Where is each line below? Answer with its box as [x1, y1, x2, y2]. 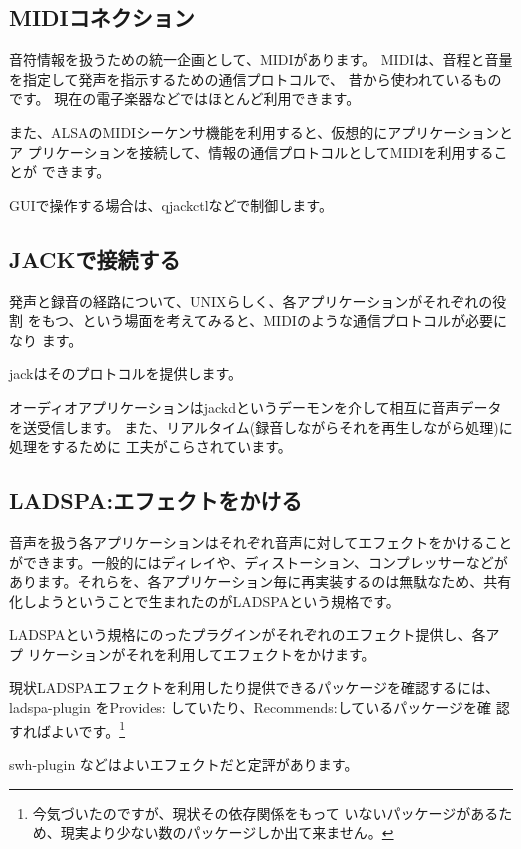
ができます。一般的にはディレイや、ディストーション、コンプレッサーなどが [9, 551, 508, 572]
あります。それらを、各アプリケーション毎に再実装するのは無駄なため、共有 [9, 571, 512, 592]
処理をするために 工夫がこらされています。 [9, 436, 292, 457]
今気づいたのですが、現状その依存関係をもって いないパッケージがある [32, 802, 499, 823]
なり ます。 [9, 329, 83, 350]
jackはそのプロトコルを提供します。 [9, 363, 243, 384]
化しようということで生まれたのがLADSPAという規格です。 [9, 590, 400, 611]
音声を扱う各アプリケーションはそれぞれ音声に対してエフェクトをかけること [9, 531, 513, 552]
